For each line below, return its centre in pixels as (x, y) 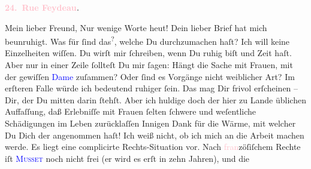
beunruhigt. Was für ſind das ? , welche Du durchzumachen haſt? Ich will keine (147, 40)
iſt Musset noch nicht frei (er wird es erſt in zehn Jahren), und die (127, 158)
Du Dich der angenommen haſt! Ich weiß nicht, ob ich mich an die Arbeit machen (155, 135)
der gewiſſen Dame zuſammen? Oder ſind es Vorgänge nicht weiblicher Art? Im (150, 76)
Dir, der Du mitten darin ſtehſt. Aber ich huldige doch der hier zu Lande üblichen (155, 99)
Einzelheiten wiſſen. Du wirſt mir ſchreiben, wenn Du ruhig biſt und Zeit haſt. (148, 53)
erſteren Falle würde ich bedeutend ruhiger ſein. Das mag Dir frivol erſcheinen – (152, 88)
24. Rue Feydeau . (42, 7)
